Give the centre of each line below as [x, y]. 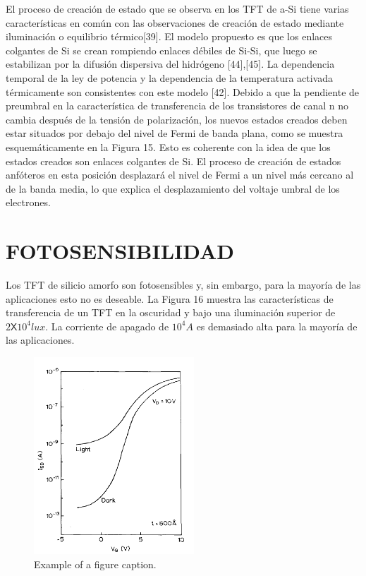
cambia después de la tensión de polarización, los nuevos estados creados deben [177, 119]
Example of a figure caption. [95, 564]
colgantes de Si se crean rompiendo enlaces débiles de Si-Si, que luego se [161, 50]
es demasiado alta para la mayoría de [277, 326]
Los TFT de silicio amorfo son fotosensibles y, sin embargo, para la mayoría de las [183, 285]
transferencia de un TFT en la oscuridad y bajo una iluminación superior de [171, 312]
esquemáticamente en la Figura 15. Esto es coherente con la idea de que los [168, 146]
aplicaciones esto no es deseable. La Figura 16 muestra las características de [170, 298]
